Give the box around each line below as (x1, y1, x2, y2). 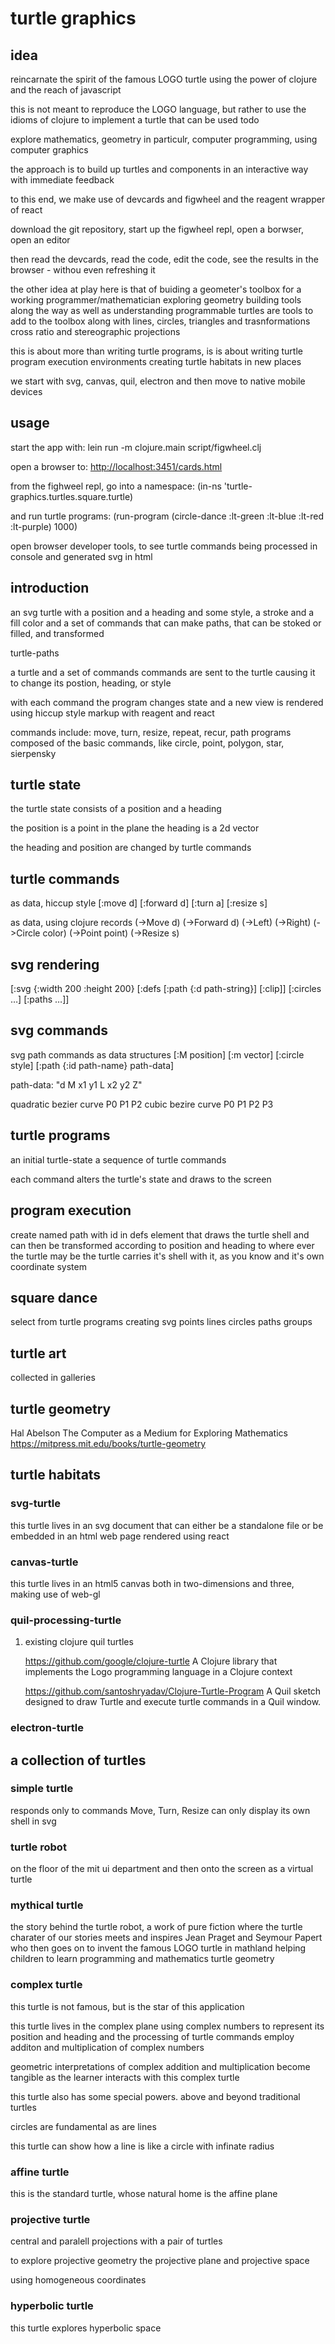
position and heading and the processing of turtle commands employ (10, 2030, 295, 2042)
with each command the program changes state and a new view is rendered (10, 696, 324, 708)
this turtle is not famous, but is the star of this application (10, 2000, 245, 2012)
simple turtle (10, 1782, 74, 1796)
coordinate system (10, 1260, 87, 1272)
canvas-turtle (10, 1555, 79, 1569)
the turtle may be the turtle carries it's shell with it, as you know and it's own (10, 1250, 325, 1262)
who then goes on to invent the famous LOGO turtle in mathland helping (10, 1942, 307, 1954)
